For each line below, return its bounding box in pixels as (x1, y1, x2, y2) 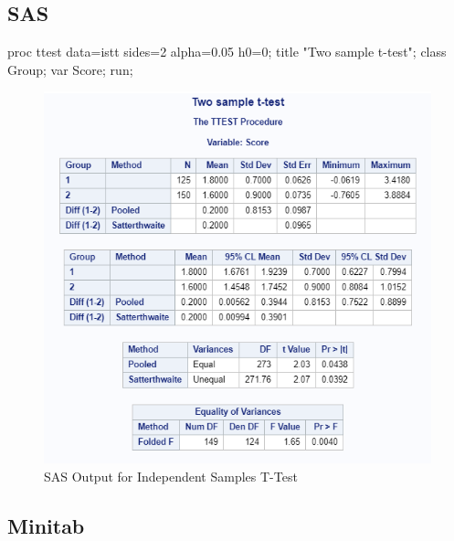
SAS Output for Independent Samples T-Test (44, 466, 298, 485)
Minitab (7, 511, 85, 539)
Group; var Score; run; (7, 59, 133, 79)
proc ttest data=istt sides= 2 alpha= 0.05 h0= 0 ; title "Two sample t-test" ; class (7, 42, 447, 61)
